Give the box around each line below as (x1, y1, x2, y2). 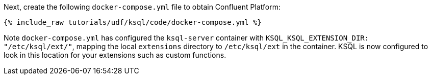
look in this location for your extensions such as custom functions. (4, 51, 226, 59)
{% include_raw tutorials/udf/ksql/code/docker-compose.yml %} (4, 18, 262, 26)
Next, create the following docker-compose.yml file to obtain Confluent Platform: (4, 3, 281, 11)
